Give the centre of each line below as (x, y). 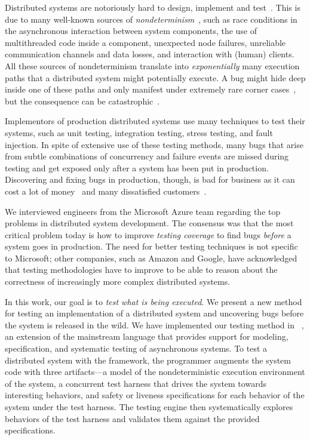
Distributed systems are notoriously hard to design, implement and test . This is (153, 7)
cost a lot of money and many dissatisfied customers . (106, 191)
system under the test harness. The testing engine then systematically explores (149, 407)
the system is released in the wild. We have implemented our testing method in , (154, 324)
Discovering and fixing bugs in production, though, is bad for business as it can (150, 179)
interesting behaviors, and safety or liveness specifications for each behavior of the (155, 395)
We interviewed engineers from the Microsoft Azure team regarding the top (143, 211)
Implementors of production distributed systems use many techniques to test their (155, 121)
